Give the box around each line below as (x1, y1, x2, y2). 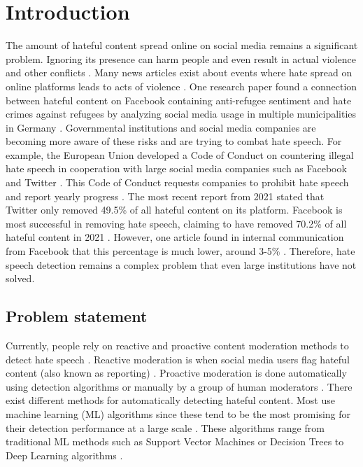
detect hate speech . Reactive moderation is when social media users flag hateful (6, 351, 350, 366)
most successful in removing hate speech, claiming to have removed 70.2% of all (6, 216, 347, 230)
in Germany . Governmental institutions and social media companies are (6, 120, 316, 134)
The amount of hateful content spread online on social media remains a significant (6, 38, 358, 53)
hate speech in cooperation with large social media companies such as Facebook (6, 161, 347, 176)
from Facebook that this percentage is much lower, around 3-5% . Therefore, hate (6, 244, 355, 258)
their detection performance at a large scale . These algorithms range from (6, 420, 325, 435)
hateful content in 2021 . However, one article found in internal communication (6, 230, 344, 244)
